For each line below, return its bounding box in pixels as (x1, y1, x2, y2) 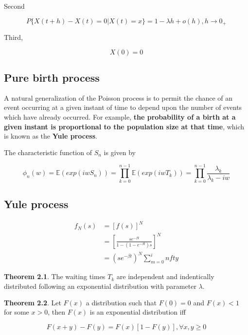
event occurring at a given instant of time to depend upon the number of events (4, 102, 242, 112)
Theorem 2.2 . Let (4, 297, 61, 307)
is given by (104, 147, 136, 157)
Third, (4, 32, 23, 42)
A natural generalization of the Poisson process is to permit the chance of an (4, 92, 233, 103)
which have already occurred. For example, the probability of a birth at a (4, 112, 236, 122)
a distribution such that (86, 297, 157, 307)
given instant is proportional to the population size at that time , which (4, 121, 245, 131)
